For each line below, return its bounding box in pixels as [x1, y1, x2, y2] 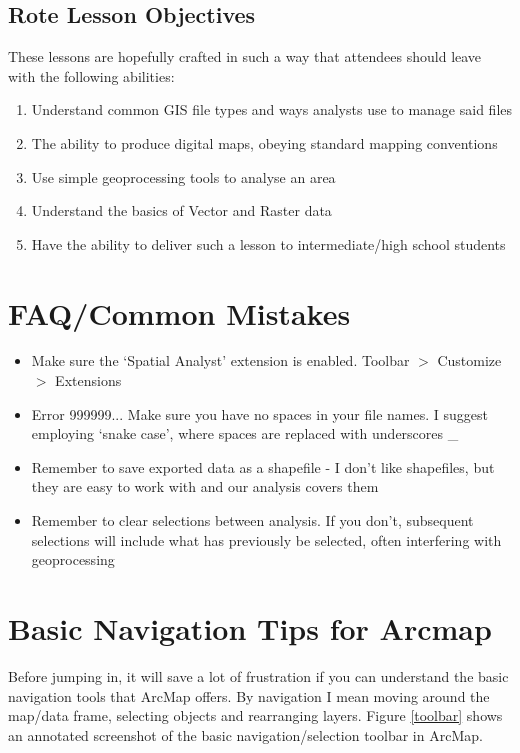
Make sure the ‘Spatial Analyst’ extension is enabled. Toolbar [31, 350, 410, 371]
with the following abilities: [8, 65, 175, 86]
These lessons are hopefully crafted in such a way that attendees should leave [8, 46, 482, 67]
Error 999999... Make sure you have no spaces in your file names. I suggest [31, 403, 488, 424]
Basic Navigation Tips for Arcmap [8, 608, 492, 649]
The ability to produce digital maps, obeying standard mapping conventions [31, 132, 498, 153]
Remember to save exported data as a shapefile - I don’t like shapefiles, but [31, 456, 495, 477]
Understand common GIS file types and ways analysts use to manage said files [31, 99, 513, 120]
